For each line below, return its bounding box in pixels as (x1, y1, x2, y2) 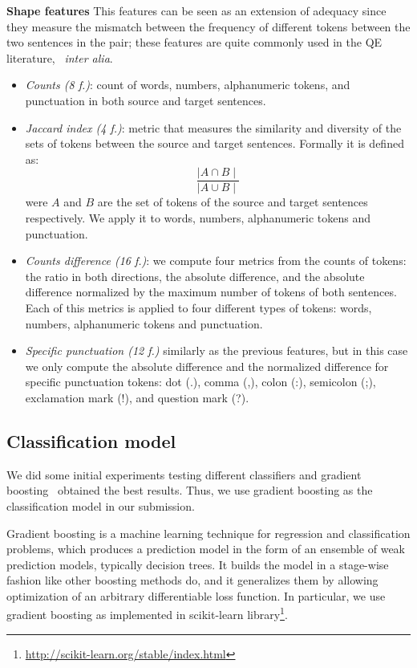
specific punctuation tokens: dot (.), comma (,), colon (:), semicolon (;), (25, 373, 376, 390)
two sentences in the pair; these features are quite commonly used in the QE (6, 34, 383, 51)
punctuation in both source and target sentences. (25, 92, 266, 108)
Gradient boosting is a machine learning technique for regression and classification (6, 524, 411, 541)
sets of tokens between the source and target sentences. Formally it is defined (25, 135, 404, 152)
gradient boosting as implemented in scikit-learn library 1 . (6, 604, 288, 623)
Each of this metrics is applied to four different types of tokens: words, (25, 299, 372, 316)
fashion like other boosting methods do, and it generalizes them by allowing (6, 572, 379, 589)
